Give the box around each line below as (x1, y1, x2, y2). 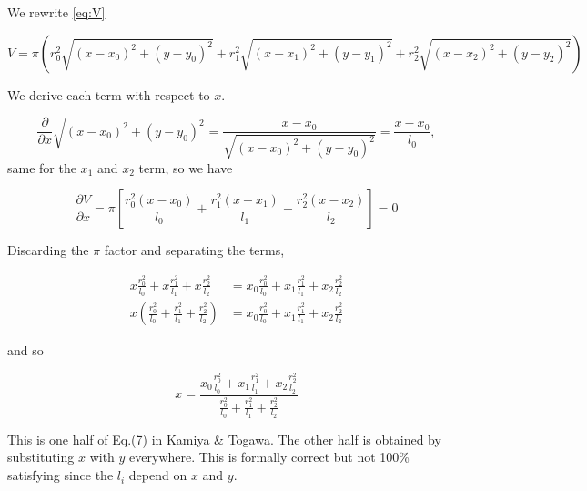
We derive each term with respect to (7, 85, 210, 104)
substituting (7, 447, 75, 466)
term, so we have (138, 158, 233, 177)
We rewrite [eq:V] (7, 3, 106, 21)
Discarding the (7, 240, 89, 260)
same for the (7, 158, 76, 177)
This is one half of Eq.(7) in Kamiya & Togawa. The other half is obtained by (7, 429, 441, 448)
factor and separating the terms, (104, 240, 285, 260)
